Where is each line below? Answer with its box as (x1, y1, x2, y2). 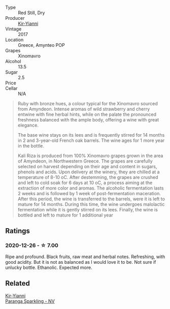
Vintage (5, 26, 22, 32)
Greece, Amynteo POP (18, 42, 65, 48)
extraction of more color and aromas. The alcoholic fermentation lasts (17, 185, 164, 191)
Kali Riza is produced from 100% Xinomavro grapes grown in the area (17, 152, 163, 159)
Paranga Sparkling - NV (5, 298, 55, 304)
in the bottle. (17, 143, 45, 149)
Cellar (5, 85, 18, 91)
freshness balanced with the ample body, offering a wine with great (17, 117, 159, 122)
